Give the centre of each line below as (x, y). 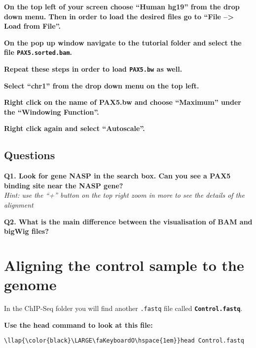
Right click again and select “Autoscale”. (74, 128)
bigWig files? (26, 231)
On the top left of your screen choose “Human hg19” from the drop (122, 6)
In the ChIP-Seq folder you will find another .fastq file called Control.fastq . (123, 308)
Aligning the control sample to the (124, 265)
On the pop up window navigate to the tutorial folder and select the (123, 42)
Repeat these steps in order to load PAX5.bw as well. (93, 69)
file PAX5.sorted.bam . (38, 52)
